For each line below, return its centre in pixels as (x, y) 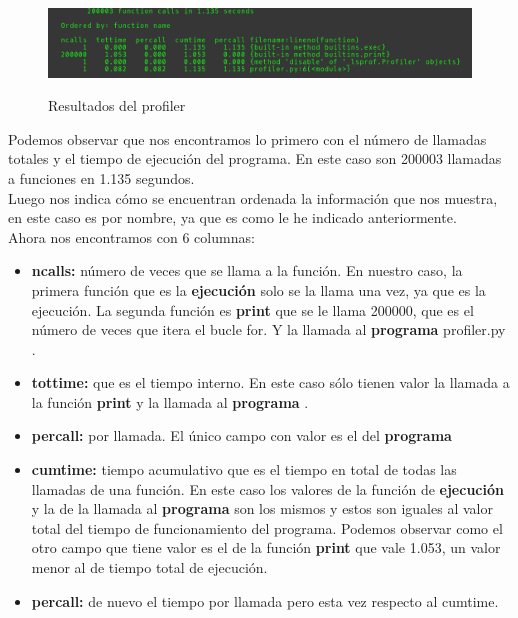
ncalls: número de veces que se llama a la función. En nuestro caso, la (247, 270)
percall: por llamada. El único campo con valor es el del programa (241, 435)
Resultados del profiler (117, 105)
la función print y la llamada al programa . (170, 401)
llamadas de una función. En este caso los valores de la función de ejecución (267, 488)
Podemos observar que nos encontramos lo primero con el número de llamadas (247, 138)
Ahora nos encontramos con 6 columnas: (131, 236)
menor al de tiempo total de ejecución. (149, 567)
